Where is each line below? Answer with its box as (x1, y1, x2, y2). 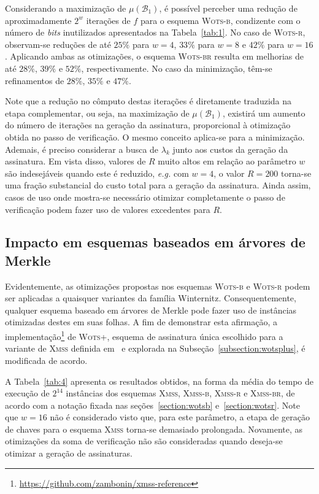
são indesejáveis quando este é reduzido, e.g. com (5, 166, 189, 179)
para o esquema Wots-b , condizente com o (140, 14, 301, 26)
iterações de (86, 14, 131, 26)
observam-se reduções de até (5, 37, 111, 50)
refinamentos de (5, 74, 64, 87)
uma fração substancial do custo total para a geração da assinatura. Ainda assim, (5, 179, 311, 191)
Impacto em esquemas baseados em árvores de (5, 233, 306, 252)
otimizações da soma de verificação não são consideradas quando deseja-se (5, 434, 283, 447)
